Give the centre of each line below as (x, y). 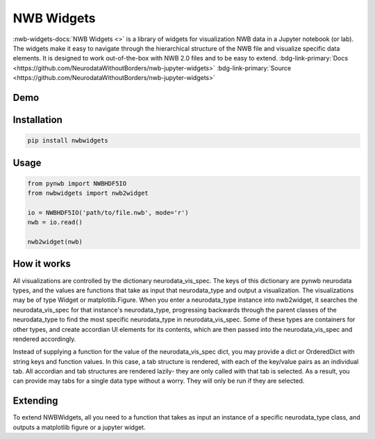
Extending (35, 401)
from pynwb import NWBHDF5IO (77, 183)
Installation (37, 119)
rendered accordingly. (44, 339)
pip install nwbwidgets (68, 141)
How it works (42, 264)
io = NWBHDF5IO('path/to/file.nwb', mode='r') (108, 213)
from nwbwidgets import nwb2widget (88, 193)
